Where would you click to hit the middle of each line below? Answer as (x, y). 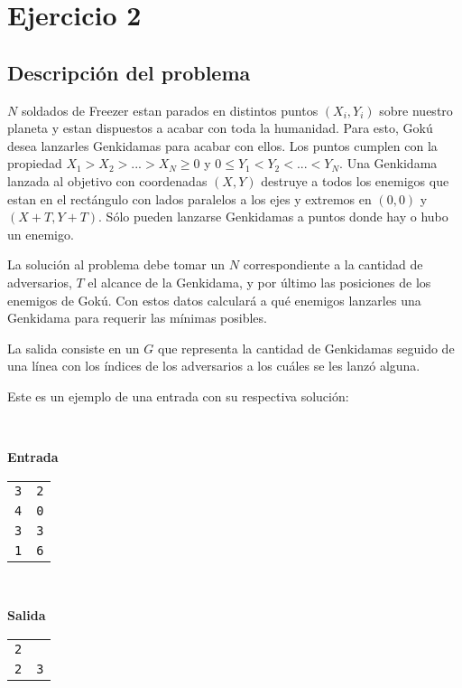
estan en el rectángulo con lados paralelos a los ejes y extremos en (189, 198)
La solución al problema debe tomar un (116, 264)
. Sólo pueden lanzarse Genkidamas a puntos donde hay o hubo (273, 217)
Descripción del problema (129, 72)
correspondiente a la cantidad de (333, 264)
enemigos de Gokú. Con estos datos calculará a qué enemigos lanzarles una (214, 300)
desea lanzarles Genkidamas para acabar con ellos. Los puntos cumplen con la (222, 145)
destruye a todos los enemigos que (355, 180)
